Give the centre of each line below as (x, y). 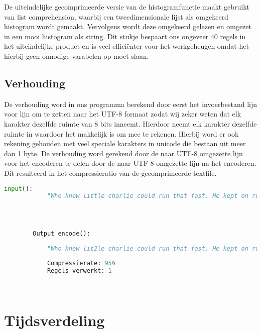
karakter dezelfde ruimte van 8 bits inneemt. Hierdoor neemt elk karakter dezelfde (130, 123)
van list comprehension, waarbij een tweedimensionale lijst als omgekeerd (116, 16)
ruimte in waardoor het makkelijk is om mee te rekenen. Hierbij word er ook (121, 133)
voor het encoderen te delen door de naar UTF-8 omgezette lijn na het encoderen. (130, 163)
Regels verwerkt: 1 (79, 271)
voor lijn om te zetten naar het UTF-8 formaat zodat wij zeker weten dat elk (123, 114)
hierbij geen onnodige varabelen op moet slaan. (77, 55)
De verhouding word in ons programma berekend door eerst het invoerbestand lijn (130, 104)
